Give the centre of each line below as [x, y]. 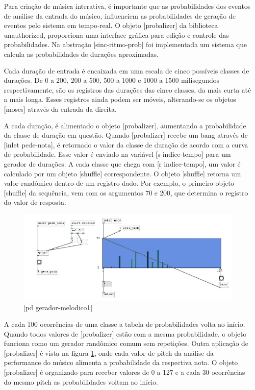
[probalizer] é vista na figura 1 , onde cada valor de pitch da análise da [109, 353]
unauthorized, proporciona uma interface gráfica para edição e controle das [116, 35]
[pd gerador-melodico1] [58, 307]
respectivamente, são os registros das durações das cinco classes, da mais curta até [127, 89]
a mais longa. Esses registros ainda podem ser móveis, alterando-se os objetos [120, 99]
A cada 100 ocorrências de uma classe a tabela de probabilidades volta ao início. [125, 324]
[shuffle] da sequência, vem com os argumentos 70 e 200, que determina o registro [126, 192]
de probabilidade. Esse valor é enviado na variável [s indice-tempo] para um [117, 154]
